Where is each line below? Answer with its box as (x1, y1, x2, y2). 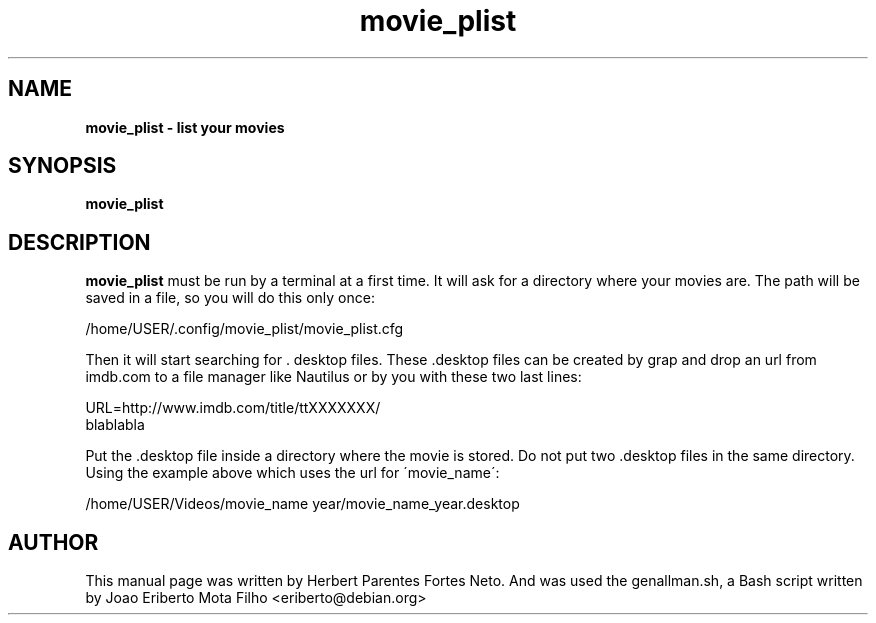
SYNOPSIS (8, 153, 117, 179)
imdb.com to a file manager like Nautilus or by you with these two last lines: (85, 368, 582, 386)
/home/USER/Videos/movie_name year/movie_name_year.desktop (85, 495, 520, 513)
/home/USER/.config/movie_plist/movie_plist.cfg (85, 320, 404, 338)
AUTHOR (8, 529, 99, 555)
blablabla (85, 416, 145, 434)
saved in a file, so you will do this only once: (85, 289, 375, 307)
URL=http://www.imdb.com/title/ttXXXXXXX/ (85, 399, 381, 417)
